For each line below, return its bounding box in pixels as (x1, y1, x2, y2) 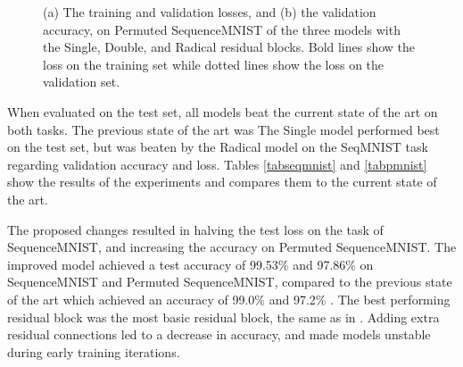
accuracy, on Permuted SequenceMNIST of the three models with (43, 20, 401, 38)
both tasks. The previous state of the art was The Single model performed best (7, 120, 440, 138)
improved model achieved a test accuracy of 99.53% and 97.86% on (7, 254, 374, 273)
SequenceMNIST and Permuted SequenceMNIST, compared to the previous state (7, 272, 452, 291)
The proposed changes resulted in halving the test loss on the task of (7, 220, 384, 238)
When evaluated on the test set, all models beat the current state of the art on (7, 102, 438, 121)
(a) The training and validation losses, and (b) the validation (43, 3, 376, 21)
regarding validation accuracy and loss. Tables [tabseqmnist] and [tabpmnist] (7, 154, 427, 173)
